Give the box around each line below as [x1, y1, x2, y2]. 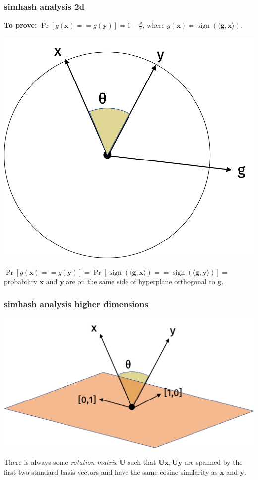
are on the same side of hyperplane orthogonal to [66, 276, 215, 287]
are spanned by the [184, 457, 243, 467]
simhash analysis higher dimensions [4, 297, 148, 310]
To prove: [4, 20, 37, 30]
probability [4, 276, 37, 287]
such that [128, 457, 156, 467]
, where [142, 20, 165, 30]
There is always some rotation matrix [4, 457, 117, 467]
